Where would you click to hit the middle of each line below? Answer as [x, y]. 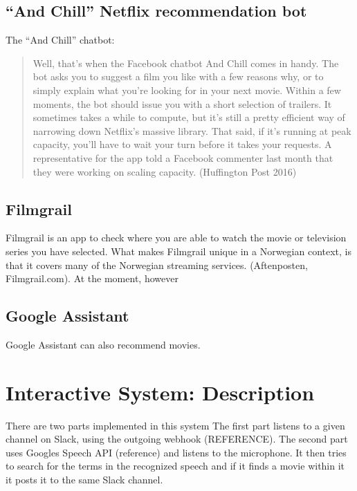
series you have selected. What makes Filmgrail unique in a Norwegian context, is [178, 251]
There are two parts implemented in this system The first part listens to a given [175, 425]
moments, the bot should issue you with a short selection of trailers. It [182, 103]
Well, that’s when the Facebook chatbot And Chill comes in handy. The [186, 63]
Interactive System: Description [160, 392]
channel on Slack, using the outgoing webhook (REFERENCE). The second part [177, 439]
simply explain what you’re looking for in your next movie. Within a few [187, 90]
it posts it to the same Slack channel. [84, 480]
